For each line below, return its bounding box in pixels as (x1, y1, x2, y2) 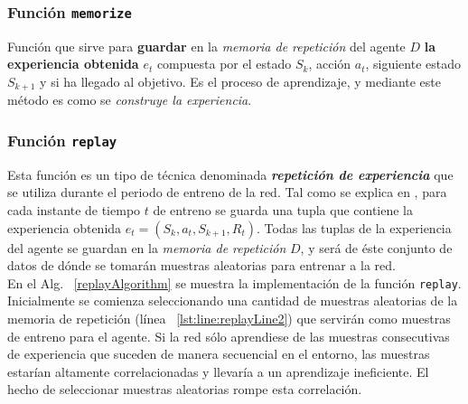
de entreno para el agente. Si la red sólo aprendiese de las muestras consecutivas (7, 326, 450, 345)
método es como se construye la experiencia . (7, 90, 252, 109)
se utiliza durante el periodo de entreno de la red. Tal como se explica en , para (7, 183, 447, 202)
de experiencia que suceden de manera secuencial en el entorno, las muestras (7, 344, 430, 363)
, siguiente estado (365, 54, 461, 73)
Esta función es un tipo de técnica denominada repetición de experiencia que (7, 164, 454, 183)
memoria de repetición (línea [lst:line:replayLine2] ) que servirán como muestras (7, 309, 451, 328)
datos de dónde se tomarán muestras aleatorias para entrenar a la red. (7, 256, 396, 275)
